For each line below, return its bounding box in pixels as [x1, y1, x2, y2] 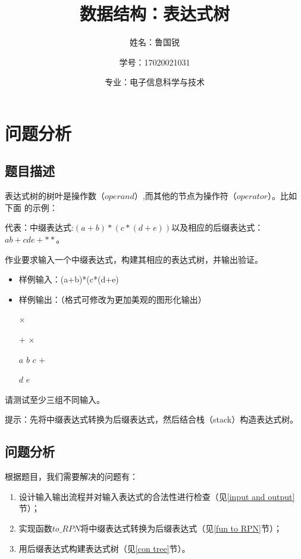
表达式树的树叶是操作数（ [5, 190, 105, 202]
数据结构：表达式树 [79, 1, 230, 26]
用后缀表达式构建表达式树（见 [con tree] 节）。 [18, 542, 190, 554]
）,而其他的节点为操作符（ [134, 190, 237, 202]
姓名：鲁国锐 [130, 36, 180, 48]
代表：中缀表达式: [5, 221, 74, 234]
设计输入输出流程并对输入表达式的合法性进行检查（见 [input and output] [18, 490, 295, 502]
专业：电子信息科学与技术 [105, 76, 205, 88]
